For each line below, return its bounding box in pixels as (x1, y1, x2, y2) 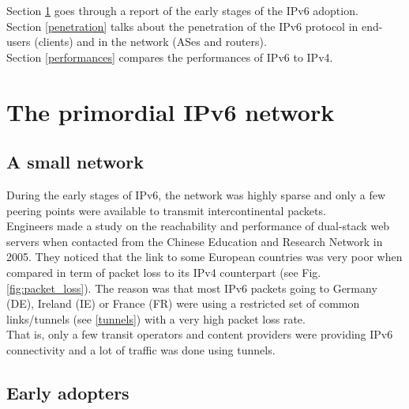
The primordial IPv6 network (6, 95, 335, 127)
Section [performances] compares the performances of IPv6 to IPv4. (6, 48, 333, 65)
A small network (6, 150, 144, 174)
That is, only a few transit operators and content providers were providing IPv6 (6, 326, 393, 343)
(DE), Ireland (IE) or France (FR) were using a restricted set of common (6, 295, 360, 312)
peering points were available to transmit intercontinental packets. (6, 202, 326, 218)
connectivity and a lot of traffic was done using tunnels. (6, 341, 276, 358)
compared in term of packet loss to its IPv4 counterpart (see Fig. (6, 263, 321, 280)
